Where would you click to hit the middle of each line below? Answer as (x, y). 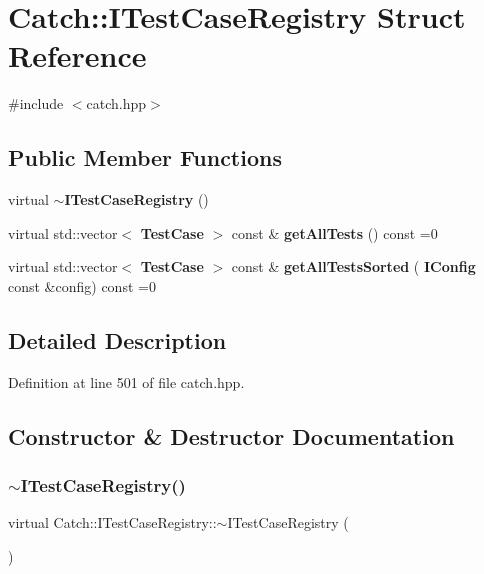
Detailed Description (117, 339)
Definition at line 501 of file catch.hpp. (126, 381)
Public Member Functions (145, 157)
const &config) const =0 (82, 285)
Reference (77, 55)
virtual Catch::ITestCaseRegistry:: (112, 522)
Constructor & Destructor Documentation (231, 435)
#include (36, 103)
